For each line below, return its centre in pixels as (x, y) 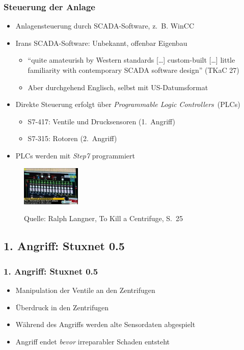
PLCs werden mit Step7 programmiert (75, 155)
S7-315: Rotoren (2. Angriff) (72, 138)
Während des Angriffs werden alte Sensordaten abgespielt (105, 324)
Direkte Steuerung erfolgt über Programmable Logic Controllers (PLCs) (128, 104)
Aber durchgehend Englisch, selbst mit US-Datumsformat (118, 87)
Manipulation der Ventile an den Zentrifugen (85, 290)
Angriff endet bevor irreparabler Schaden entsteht (93, 341)
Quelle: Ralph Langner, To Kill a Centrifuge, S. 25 (104, 218)
